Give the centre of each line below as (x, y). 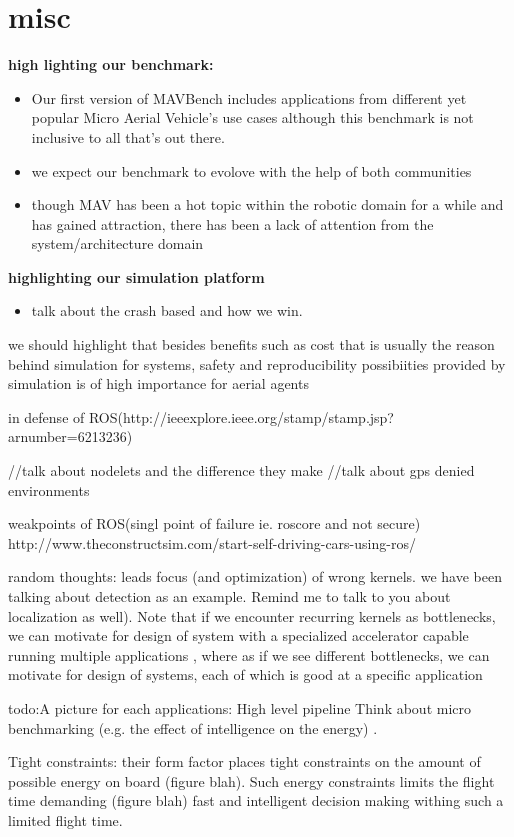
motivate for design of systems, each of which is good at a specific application (245, 674)
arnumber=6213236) (70, 436)
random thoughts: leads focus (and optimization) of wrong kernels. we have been (255, 576)
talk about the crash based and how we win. (167, 310)
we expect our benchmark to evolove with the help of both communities (251, 170)
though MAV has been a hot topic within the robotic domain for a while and (267, 204)
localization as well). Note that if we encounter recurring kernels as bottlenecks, (252, 615)
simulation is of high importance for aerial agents (158, 383)
